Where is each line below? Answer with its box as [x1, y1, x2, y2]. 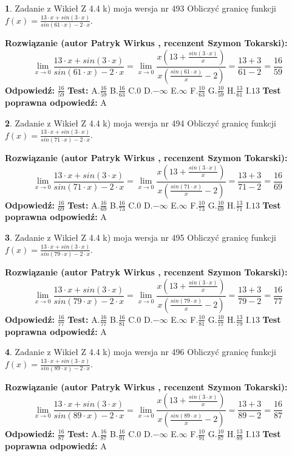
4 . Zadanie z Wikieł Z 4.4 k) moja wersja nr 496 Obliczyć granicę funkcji [5, 345, 276, 358]
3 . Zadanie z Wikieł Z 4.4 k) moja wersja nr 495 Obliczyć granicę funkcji [5, 230, 276, 243]
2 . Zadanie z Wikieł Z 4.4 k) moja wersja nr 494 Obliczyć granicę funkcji [5, 116, 276, 129]
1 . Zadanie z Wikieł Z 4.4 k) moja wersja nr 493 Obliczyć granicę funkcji [5, 2, 276, 14]
